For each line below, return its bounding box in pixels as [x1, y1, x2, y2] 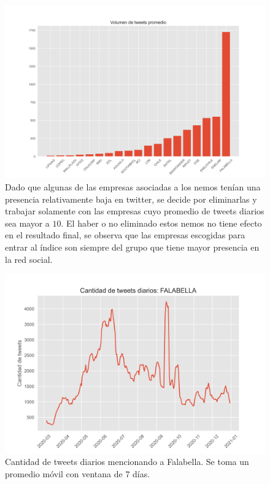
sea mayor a [5, 216, 50, 229]
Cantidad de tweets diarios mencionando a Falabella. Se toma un [5, 455, 249, 468]
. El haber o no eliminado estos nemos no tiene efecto [61, 216, 262, 229]
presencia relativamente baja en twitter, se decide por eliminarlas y [5, 192, 257, 205]
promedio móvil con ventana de [5, 467, 123, 480]
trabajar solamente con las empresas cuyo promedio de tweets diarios [5, 205, 264, 217]
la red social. [5, 252, 53, 265]
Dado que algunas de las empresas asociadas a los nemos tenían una [5, 180, 261, 193]
